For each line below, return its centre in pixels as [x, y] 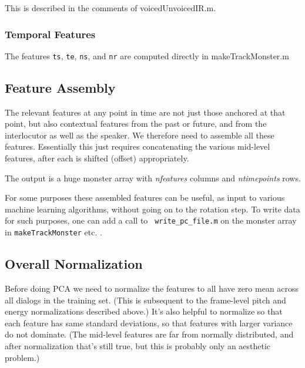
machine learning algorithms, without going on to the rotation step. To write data [152, 209]
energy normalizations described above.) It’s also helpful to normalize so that [144, 311]
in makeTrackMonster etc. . [53, 232]
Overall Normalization [74, 264]
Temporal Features [50, 34]
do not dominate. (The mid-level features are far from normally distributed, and [149, 334]
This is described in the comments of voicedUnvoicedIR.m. [110, 8]
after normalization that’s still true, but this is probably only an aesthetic [138, 345]
